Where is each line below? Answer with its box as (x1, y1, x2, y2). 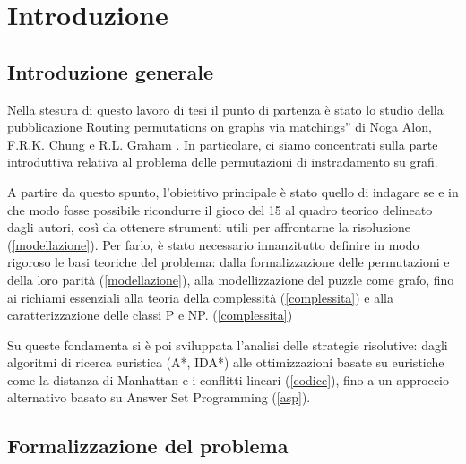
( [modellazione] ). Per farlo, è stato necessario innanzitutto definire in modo (7, 235, 419, 253)
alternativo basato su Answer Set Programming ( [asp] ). (7, 388, 311, 407)
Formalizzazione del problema (7, 432, 289, 460)
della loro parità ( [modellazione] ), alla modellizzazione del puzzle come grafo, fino (7, 270, 454, 288)
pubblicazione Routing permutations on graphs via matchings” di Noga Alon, (7, 117, 432, 136)
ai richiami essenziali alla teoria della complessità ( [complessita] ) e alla (7, 288, 394, 306)
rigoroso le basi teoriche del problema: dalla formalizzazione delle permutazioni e (7, 253, 450, 271)
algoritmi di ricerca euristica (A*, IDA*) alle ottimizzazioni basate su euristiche (7, 353, 444, 372)
